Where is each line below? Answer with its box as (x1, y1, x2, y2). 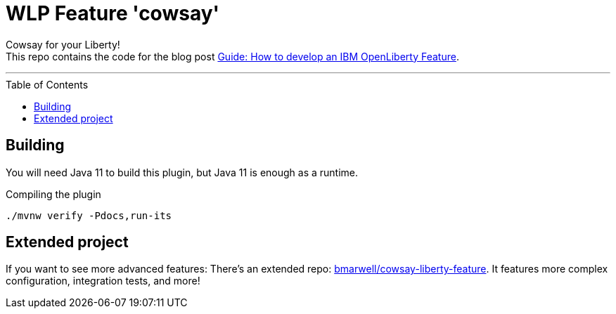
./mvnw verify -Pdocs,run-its (6, 209, 172, 221)
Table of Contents (6, 78, 89, 91)
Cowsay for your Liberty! (6, 38, 120, 51)
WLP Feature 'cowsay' (6, 1, 220, 25)
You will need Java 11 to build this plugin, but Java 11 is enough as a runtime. (6, 166, 359, 178)
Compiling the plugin (6, 188, 101, 200)
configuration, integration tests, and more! (6, 275, 200, 287)
